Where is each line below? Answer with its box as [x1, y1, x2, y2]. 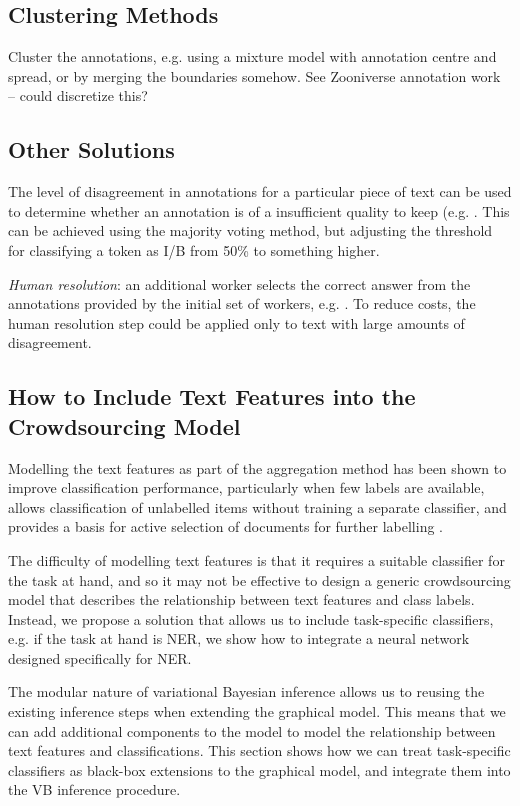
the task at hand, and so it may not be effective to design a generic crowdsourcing [8, 569, 511, 590]
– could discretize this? [8, 85, 148, 106]
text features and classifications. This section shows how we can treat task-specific [8, 740, 511, 761]
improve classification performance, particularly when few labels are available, [8, 477, 485, 498]
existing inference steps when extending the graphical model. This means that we [8, 701, 506, 722]
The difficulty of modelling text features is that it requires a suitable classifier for [8, 549, 505, 570]
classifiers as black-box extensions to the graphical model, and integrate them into [8, 759, 511, 780]
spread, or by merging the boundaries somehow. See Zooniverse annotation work [8, 65, 501, 86]
